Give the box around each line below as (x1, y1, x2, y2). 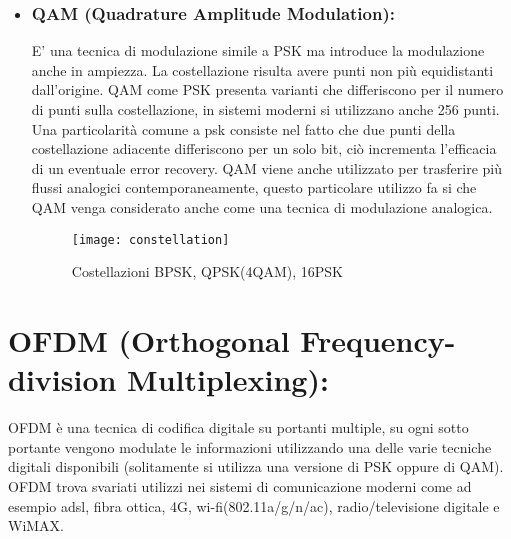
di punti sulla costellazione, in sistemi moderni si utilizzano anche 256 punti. (31, 99, 500, 119)
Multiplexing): (127, 359, 329, 400)
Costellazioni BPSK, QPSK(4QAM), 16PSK (71, 261, 343, 282)
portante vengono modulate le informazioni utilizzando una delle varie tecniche (8, 436, 492, 457)
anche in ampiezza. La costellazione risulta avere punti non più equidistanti (31, 59, 494, 80)
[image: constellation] (71, 232, 230, 247)
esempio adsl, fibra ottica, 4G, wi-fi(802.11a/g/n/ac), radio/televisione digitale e (8, 495, 500, 516)
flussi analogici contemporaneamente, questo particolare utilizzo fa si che (31, 177, 477, 198)
